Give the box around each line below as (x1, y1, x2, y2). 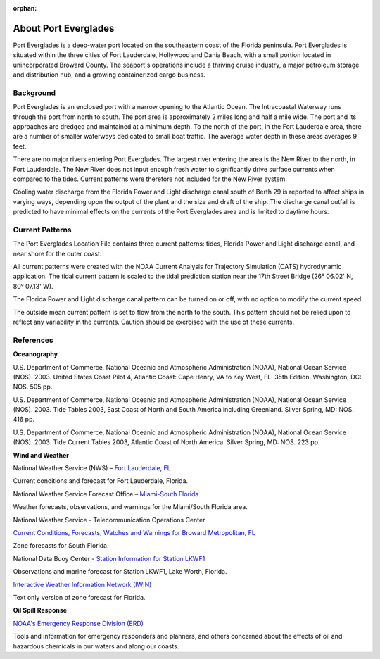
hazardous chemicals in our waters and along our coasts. (13, 641, 179, 651)
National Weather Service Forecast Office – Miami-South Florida (13, 489, 199, 498)
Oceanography (13, 350, 58, 358)
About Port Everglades (13, 22, 115, 34)
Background (13, 88, 56, 98)
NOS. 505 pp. (13, 382, 53, 391)
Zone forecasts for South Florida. (13, 541, 109, 550)
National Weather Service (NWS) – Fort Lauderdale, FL (13, 464, 172, 472)
